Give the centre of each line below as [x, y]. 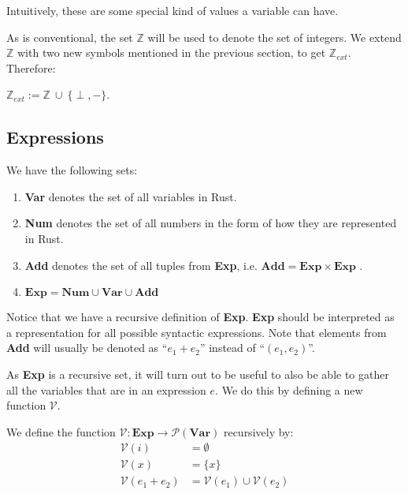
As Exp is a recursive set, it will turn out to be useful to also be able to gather [198, 374]
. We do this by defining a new [289, 389]
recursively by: [258, 431]
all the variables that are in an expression [106, 389]
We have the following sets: [72, 170]
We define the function [61, 431]
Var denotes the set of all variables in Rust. [131, 196]
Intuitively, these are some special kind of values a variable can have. [172, 10]
